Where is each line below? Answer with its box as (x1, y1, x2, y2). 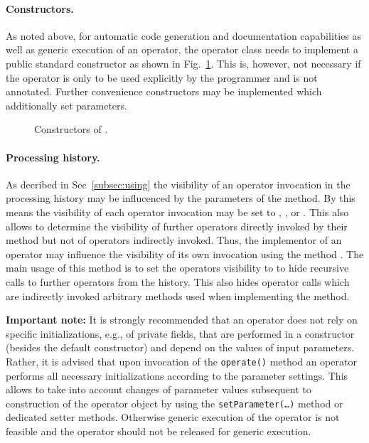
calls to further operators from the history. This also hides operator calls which (6, 274, 350, 289)
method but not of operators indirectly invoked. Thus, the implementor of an (6, 233, 342, 247)
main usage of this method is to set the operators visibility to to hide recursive (6, 260, 349, 275)
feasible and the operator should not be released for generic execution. (6, 423, 311, 438)
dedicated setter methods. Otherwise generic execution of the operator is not (6, 410, 340, 425)
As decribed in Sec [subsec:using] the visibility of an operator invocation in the (6, 176, 351, 191)
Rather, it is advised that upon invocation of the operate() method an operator (6, 353, 357, 368)
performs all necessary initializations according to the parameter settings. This (6, 368, 348, 383)
